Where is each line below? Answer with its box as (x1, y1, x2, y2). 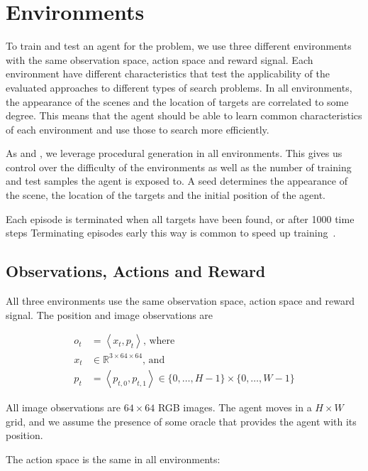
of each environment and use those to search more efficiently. (6, 121, 269, 136)
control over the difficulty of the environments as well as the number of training (6, 159, 352, 174)
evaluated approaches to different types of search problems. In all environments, (6, 80, 352, 94)
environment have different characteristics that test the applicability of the (6, 66, 330, 81)
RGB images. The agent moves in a (157, 400, 312, 415)
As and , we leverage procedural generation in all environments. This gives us (6, 146, 342, 161)
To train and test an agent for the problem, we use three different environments (6, 38, 352, 53)
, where (143, 336, 175, 347)
